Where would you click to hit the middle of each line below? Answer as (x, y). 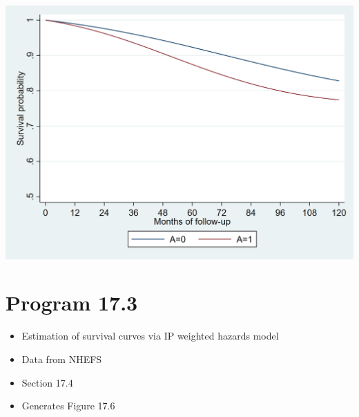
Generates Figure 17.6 (68, 406)
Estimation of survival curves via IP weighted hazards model (150, 336)
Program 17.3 (72, 303)
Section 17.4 (47, 382)
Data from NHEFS (62, 359)
